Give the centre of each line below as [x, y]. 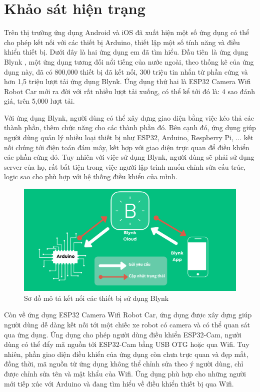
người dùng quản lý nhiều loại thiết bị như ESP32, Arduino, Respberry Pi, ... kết [129, 137]
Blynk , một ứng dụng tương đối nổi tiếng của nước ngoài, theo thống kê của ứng [129, 61]
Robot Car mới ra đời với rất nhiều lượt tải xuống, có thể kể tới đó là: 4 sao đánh [130, 91]
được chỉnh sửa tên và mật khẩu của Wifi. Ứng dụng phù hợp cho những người [125, 373]
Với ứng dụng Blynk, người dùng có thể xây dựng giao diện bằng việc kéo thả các [129, 117]
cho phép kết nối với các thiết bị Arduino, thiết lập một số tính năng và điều [122, 42]
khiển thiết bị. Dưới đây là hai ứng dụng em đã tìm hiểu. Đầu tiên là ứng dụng [126, 52]
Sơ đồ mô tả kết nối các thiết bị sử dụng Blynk [96, 298]
